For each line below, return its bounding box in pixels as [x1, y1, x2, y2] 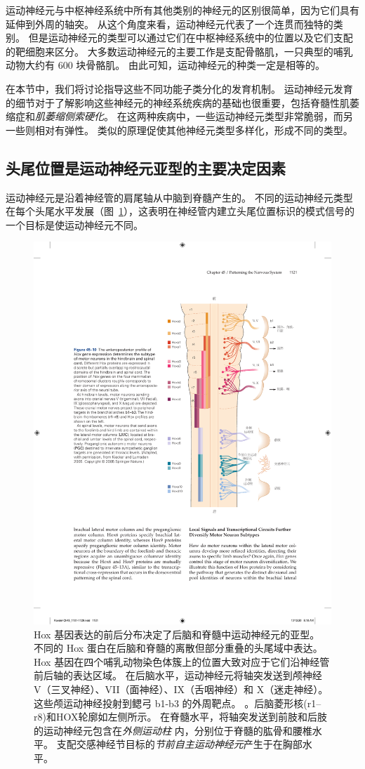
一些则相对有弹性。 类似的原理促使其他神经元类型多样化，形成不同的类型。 [6, 122, 353, 137]
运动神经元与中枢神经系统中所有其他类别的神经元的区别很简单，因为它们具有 [6, 3, 359, 17]
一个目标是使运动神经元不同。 [6, 217, 143, 232]
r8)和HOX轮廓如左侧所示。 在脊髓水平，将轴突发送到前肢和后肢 [34, 709, 328, 724]
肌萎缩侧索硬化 [35, 109, 104, 124]
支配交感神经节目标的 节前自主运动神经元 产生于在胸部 [56, 737, 303, 751]
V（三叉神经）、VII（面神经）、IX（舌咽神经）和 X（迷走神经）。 [34, 682, 328, 697]
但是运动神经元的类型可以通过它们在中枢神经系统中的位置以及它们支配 [28, 30, 353, 45]
